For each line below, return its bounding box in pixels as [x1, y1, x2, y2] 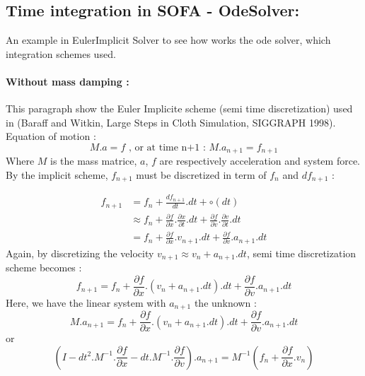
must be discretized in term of [136, 168, 267, 182]
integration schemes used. [6, 46, 116, 61]
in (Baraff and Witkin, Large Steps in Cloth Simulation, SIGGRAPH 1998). [6, 114, 336, 129]
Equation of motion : [6, 129, 96, 143]
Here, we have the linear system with [6, 295, 166, 310]
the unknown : [194, 295, 257, 310]
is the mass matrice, [50, 153, 137, 168]
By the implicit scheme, [6, 168, 108, 182]
